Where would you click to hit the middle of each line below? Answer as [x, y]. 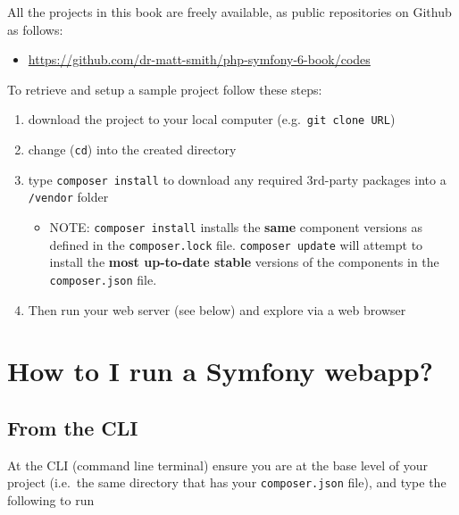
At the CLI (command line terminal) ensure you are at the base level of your [218, 465]
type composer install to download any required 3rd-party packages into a [237, 179]
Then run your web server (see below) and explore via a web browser [217, 309]
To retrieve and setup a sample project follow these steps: [165, 89]
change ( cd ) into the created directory [132, 150]
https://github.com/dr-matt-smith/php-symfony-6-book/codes [199, 59]
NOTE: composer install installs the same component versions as [236, 227]
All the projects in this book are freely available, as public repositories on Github [229, 12]
